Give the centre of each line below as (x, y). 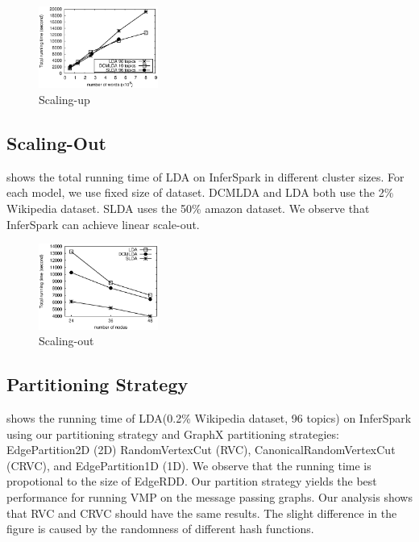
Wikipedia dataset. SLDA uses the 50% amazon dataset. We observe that (188, 208)
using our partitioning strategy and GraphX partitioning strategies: (173, 434)
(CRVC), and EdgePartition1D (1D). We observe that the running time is (189, 465)
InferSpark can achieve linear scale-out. (103, 224)
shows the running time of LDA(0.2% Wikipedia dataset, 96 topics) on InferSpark (209, 418)
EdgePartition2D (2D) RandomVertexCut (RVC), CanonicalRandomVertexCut (201, 450)
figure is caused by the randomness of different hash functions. (160, 529)
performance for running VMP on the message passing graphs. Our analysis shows (209, 497)
